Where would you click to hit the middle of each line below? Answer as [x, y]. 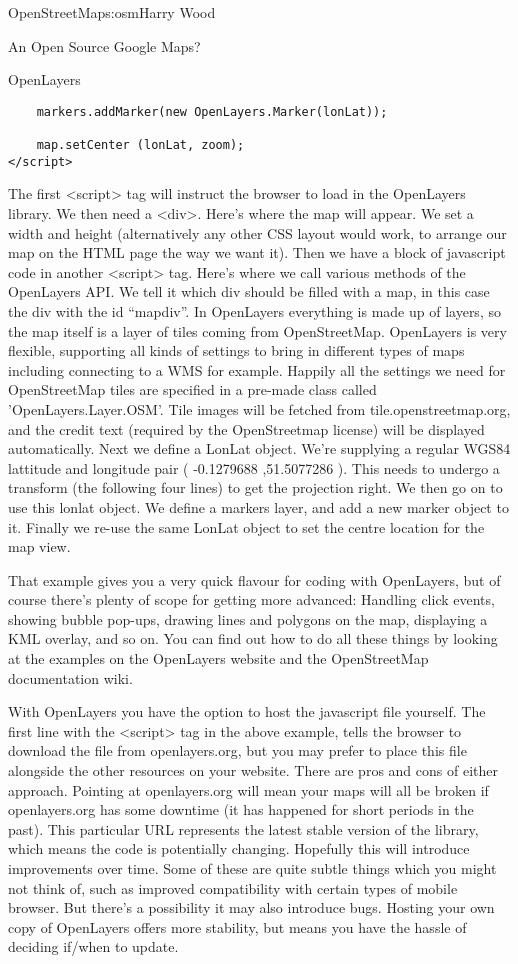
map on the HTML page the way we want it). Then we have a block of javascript [257, 252]
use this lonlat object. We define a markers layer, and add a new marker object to [258, 506]
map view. [39, 546]
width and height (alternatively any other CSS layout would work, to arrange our [257, 232]
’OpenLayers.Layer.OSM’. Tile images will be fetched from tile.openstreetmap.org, [259, 408]
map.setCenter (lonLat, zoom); [140, 145]
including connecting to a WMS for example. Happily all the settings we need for [257, 369]
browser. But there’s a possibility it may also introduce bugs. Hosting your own [251, 907]
